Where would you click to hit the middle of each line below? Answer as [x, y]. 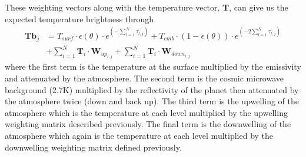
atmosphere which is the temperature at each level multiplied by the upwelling [146, 112]
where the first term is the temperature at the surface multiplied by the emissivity [153, 66]
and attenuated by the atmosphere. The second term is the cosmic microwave [144, 78]
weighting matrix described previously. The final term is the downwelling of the [148, 124]
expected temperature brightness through [79, 18]
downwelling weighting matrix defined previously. [93, 147]
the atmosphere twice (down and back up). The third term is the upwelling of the [152, 101]
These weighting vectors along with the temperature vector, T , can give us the [147, 7]
